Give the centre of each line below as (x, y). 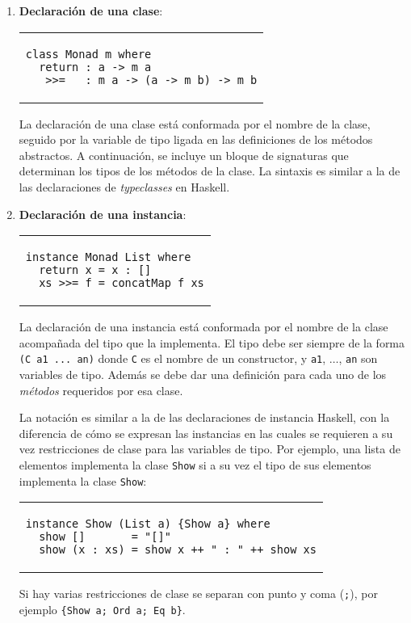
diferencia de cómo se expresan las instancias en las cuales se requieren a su (206, 433)
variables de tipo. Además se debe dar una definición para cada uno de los (203, 374)
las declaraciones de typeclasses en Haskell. (124, 186)
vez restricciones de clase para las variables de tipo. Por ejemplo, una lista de (210, 449)
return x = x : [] (95, 270)
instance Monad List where (108, 257)
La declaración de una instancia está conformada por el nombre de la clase (203, 327)
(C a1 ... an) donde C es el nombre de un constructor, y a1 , (172, 358)
